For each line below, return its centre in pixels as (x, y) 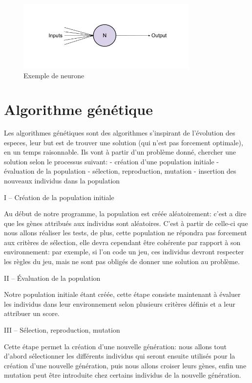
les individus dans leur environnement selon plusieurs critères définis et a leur (120, 304)
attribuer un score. (32, 313)
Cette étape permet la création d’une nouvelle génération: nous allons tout (115, 346)
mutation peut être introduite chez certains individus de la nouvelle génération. (123, 375)
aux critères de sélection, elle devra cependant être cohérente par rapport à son (122, 242)
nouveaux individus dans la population (62, 180)
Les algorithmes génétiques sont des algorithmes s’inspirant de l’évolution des (120, 132)
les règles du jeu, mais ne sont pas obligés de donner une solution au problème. (122, 261)
